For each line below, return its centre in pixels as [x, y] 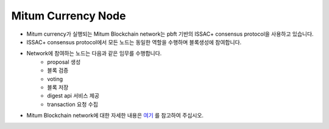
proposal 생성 [64, 62]
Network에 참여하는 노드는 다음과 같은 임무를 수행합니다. [94, 53]
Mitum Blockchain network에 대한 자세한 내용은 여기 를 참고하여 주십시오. [115, 116]
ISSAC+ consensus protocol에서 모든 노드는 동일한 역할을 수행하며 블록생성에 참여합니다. [134, 42]
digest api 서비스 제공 [73, 96]
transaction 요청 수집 [73, 104]
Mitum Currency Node [69, 16]
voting [55, 79]
